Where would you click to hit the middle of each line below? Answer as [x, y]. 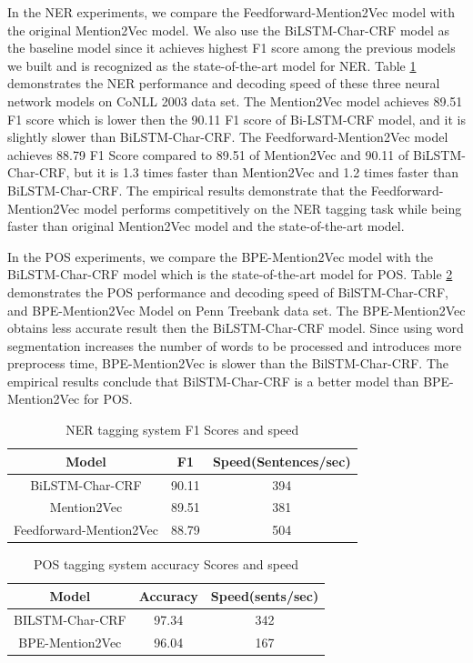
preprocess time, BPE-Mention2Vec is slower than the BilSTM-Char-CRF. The [228, 363]
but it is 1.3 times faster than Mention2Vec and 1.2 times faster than [266, 172]
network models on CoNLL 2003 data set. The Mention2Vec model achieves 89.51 [235, 100]
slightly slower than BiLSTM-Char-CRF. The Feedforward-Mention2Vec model [228, 137]
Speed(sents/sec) [265, 595]
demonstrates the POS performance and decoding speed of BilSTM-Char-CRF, [228, 291]
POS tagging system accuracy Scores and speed [166, 564]
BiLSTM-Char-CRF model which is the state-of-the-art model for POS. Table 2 [230, 274]
